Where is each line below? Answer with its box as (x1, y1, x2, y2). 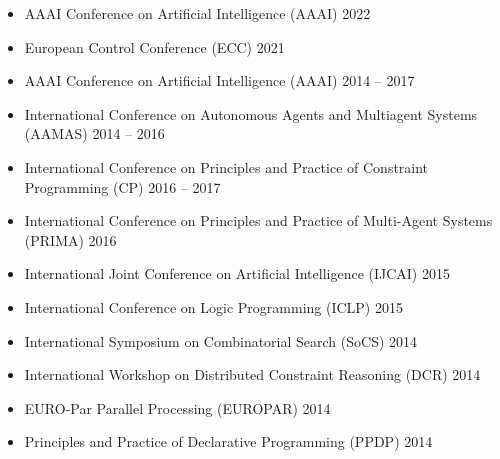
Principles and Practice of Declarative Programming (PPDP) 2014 (24, 431, 433, 452)
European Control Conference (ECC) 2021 (24, 36, 285, 57)
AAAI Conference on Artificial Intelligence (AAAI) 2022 (24, 3, 371, 23)
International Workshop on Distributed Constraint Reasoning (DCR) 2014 (24, 364, 481, 385)
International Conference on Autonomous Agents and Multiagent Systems (24, 103, 478, 124)
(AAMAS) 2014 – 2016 (24, 123, 165, 144)
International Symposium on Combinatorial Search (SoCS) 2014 (24, 330, 418, 351)
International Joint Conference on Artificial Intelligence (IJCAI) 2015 (24, 263, 450, 284)
